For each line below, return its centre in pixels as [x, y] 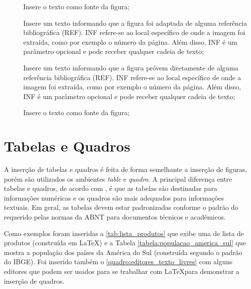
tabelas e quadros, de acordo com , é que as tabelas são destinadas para [111, 188]
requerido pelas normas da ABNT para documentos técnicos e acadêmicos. [115, 217]
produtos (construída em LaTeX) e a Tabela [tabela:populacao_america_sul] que [125, 243]
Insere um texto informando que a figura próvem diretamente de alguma [131, 67]
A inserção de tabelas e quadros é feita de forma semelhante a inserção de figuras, [125, 169]
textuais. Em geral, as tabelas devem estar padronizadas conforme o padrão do [121, 207]
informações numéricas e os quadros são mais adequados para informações [114, 197]
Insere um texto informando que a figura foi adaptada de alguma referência [135, 23]
